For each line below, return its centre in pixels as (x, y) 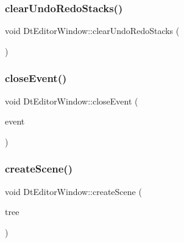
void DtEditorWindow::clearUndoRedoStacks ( (92, 31)
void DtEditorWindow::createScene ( (73, 191)
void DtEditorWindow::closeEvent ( (72, 101)
